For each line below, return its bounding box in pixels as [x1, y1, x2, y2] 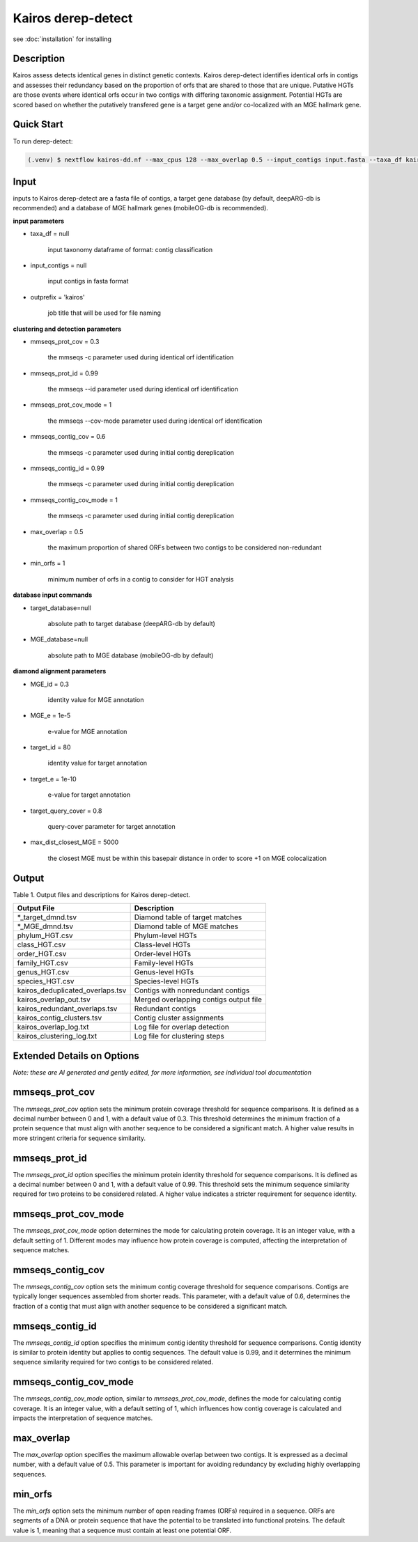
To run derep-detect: [13, 137, 73, 146]
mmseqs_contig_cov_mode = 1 [30, 495, 118, 504]
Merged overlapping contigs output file [134, 995, 263, 1004]
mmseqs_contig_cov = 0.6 [30, 433, 106, 441]
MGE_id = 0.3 [30, 680, 70, 688]
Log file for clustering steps [134, 1031, 224, 1041]
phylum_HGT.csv [17, 930, 73, 940]
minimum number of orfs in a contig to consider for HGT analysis [47, 575, 234, 583]
